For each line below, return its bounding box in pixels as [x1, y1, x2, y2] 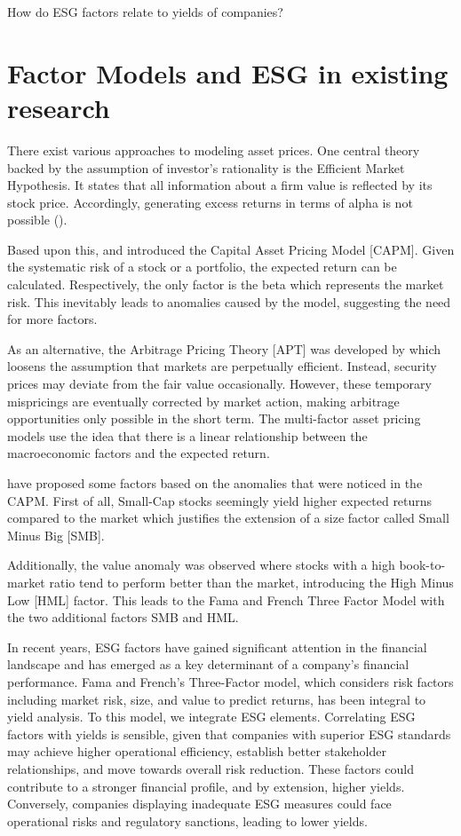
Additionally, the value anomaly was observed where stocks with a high [7, 556, 395, 574]
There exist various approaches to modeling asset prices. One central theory [7, 140, 420, 159]
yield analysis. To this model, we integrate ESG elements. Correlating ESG [7, 707, 416, 726]
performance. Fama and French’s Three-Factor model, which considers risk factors [7, 672, 454, 690]
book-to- [399, 556, 446, 574]
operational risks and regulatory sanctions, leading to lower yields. [7, 811, 368, 830]
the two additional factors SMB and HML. [7, 608, 239, 627]
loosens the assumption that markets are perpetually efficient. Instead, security [7, 357, 437, 375]
